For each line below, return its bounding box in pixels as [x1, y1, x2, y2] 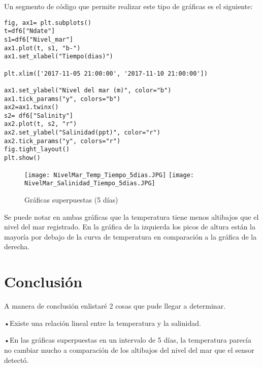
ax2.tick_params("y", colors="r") [4, 137, 121, 145]
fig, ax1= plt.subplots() [4, 19, 91, 26]
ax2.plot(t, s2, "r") [4, 120, 77, 128]
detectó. [4, 354, 29, 365]
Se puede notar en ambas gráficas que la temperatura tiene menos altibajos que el [4, 211, 259, 222]
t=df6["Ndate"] [4, 27, 55, 35]
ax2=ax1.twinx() [4, 104, 59, 111]
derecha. [4, 241, 30, 252]
